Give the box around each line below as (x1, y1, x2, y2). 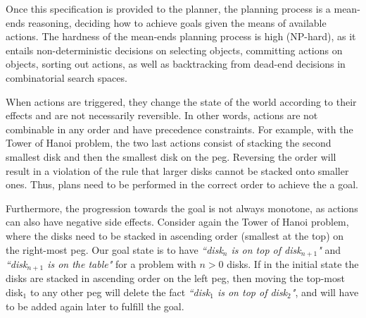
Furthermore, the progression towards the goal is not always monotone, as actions (6, 200, 358, 215)
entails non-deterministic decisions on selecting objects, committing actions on (6, 42, 343, 57)
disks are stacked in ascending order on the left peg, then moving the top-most (6, 271, 345, 286)
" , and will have (291, 285, 359, 299)
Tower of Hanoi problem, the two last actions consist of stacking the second (6, 135, 332, 150)
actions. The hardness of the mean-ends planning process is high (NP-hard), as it (6, 29, 356, 44)
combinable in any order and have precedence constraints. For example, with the (6, 121, 353, 136)
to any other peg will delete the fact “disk (30, 285, 210, 299)
